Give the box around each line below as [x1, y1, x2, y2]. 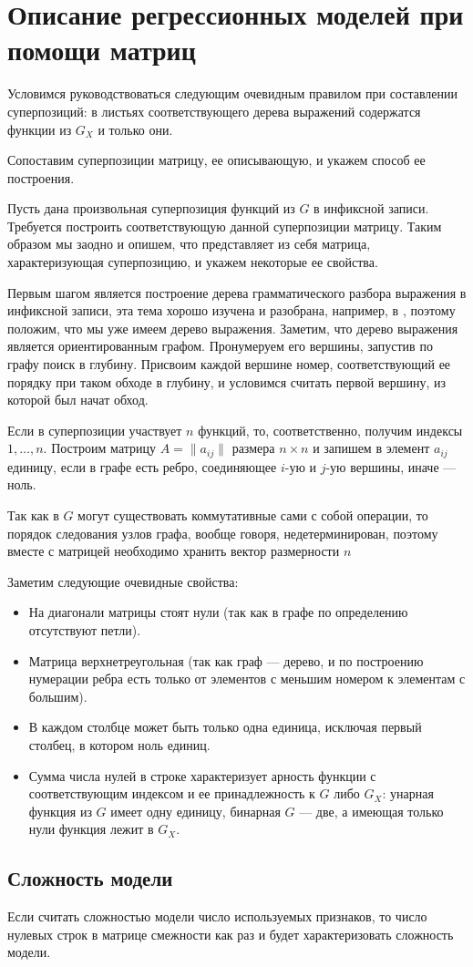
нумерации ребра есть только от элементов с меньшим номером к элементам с [28, 669, 466, 688]
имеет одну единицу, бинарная [110, 801, 281, 820]
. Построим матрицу [43, 438, 157, 458]
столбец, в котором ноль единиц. [28, 735, 211, 754]
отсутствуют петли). [28, 621, 141, 640]
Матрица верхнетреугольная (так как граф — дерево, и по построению [28, 651, 424, 670]
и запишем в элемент [313, 438, 430, 458]
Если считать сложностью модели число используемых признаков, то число [7, 907, 427, 926]
